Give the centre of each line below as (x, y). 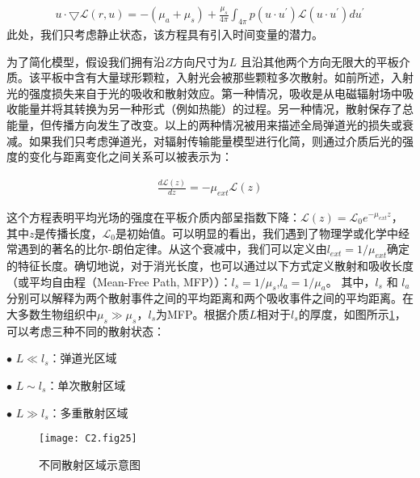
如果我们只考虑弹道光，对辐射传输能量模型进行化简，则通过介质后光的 (215, 140)
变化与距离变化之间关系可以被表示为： (130, 157)
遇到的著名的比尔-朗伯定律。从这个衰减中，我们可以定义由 (172, 249)
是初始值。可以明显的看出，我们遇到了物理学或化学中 (256, 233)
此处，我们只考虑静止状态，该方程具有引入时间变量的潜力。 (165, 34)
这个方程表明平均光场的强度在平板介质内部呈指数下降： (153, 216)
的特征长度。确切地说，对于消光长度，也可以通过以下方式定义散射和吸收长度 (210, 265)
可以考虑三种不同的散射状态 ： (86, 330)
